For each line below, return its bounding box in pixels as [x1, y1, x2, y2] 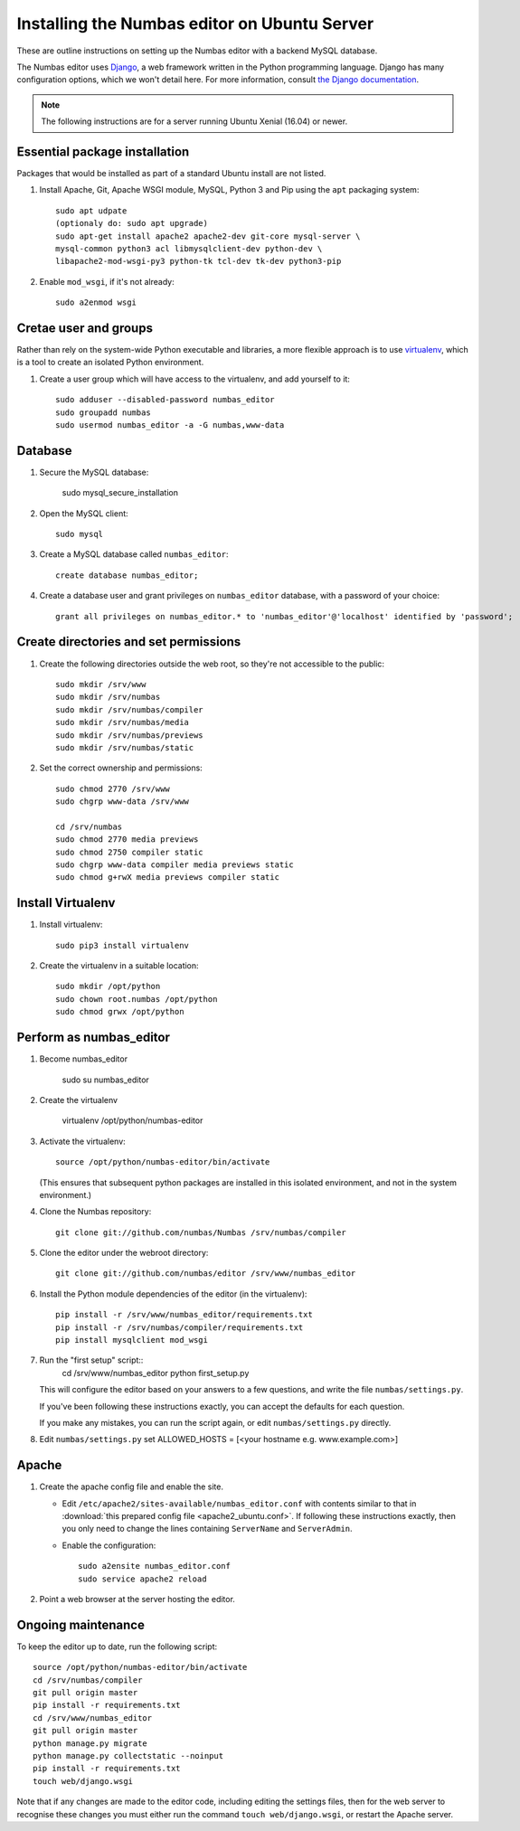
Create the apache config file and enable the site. [39, 1481, 223, 1492]
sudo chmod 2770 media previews [55, 835, 199, 845]
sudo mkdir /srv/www [55, 679, 147, 689]
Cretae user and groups [16, 320, 154, 335]
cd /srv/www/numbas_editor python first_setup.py [61, 1367, 250, 1378]
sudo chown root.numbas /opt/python [55, 994, 218, 1004]
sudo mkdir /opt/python [55, 981, 161, 992]
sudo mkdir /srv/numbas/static [55, 742, 194, 752]
